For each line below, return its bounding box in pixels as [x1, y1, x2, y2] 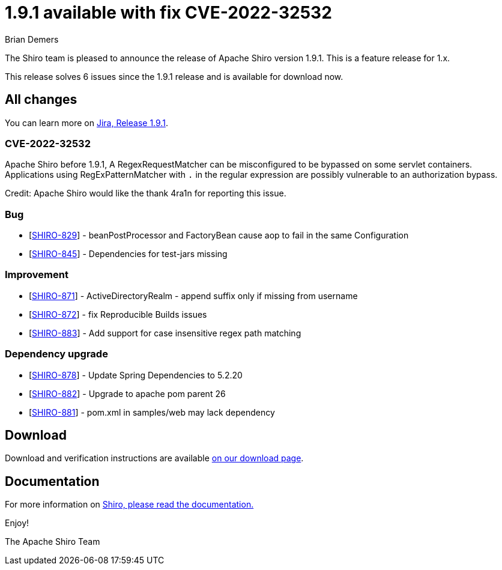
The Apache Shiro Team [5, 536, 100, 547]
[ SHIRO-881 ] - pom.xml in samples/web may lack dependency [29, 407, 275, 417]
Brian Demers [5, 34, 59, 44]
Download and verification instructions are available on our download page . [5, 453, 304, 464]
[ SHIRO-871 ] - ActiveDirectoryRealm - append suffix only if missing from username [29, 290, 358, 301]
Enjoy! [5, 518, 29, 529]
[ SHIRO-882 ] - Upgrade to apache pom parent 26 [29, 388, 226, 399]
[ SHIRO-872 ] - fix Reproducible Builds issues [29, 309, 207, 320]
